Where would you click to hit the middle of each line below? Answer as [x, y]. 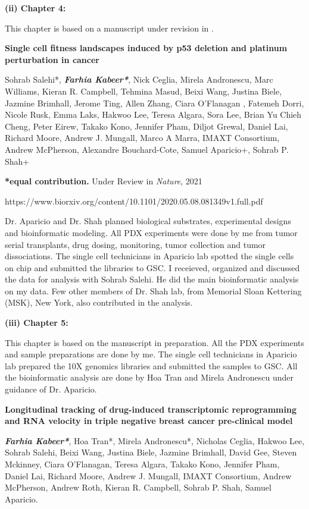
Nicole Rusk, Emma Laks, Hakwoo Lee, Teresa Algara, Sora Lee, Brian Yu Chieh [153, 114]
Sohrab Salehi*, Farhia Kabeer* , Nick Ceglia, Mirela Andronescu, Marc [139, 79]
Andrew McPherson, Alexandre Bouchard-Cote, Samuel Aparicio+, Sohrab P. [147, 149]
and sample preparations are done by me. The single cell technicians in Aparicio [151, 354]
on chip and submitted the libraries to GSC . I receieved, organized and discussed [152, 267]
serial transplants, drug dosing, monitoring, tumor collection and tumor [135, 244]
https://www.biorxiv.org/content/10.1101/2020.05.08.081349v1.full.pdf [134, 201]
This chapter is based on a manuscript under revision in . [109, 28]
